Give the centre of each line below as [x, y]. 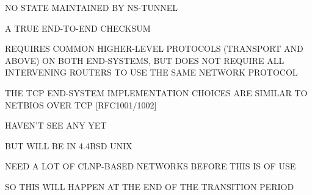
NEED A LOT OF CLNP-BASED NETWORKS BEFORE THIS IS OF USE [151, 166]
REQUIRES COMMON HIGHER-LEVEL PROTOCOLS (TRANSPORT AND [154, 48]
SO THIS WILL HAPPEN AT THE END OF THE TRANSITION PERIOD [150, 186]
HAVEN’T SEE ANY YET [56, 125]
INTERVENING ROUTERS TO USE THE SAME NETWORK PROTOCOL [151, 72]
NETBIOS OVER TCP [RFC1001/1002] [81, 105]
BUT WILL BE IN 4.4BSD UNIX [69, 145]
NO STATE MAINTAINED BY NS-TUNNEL [92, 7]
